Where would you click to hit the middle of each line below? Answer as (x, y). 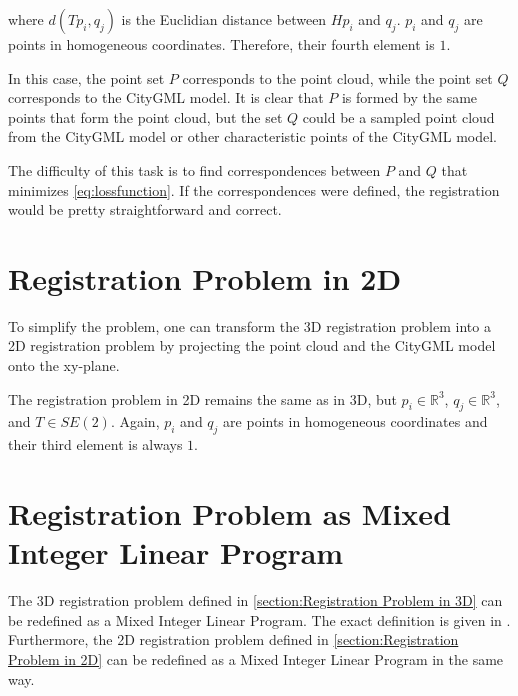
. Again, (135, 421)
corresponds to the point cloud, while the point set (337, 77)
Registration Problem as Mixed (230, 513)
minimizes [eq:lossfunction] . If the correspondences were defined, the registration (254, 189)
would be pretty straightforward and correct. (145, 209)
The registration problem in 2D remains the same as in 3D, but (202, 398)
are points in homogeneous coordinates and (355, 421)
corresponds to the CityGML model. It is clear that (166, 97)
